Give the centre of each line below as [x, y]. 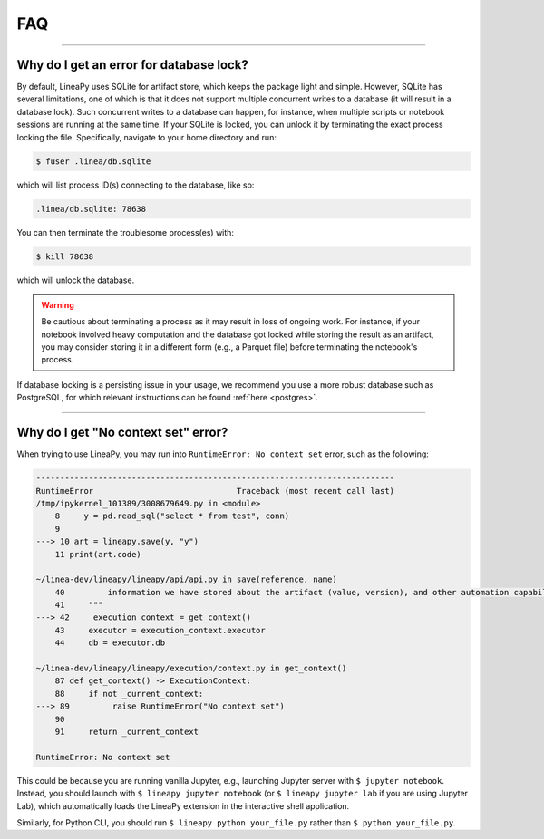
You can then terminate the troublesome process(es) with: [126, 232]
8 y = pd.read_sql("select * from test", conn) [172, 516]
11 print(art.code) [98, 554]
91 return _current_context [127, 731]
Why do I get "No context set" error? [122, 433]
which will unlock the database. [76, 280]
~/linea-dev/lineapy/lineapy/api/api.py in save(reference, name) [186, 579]
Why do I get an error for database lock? [132, 65]
